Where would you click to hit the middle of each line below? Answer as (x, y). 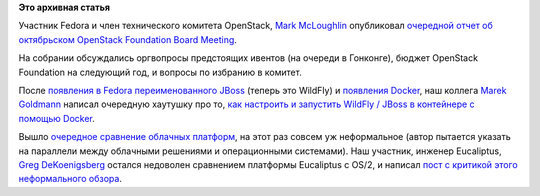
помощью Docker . (56, 118)
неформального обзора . (70, 179)
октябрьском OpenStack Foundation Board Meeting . (127, 39)
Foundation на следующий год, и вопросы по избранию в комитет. (160, 72)
